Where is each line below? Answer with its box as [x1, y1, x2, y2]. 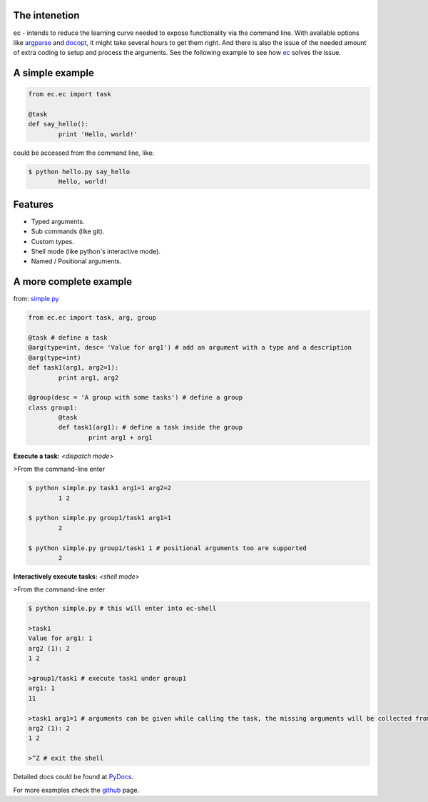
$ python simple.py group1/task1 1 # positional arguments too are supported [28, 544, 307, 552]
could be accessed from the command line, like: [13, 148, 155, 157]
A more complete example [13, 275, 133, 288]
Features [13, 198, 53, 210]
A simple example [13, 67, 94, 79]
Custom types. [31, 237, 74, 245]
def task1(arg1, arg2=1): [28, 364, 119, 372]
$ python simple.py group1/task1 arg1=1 [28, 514, 171, 522]
